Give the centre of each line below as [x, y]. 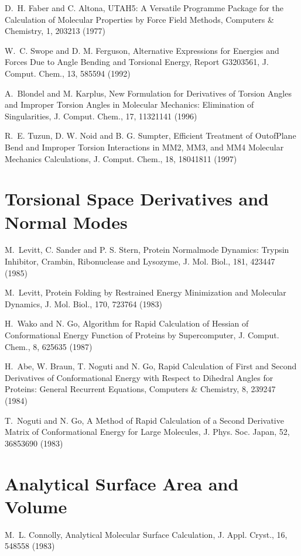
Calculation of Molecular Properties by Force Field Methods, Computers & [139, 19]
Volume [36, 506]
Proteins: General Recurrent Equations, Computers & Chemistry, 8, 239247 [140, 389]
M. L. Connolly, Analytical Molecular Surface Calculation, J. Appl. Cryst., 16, [146, 534]
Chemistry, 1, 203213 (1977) [55, 31]
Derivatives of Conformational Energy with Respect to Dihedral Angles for [139, 377]
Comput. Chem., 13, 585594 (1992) [68, 73]
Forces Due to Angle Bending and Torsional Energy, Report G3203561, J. [137, 62]
